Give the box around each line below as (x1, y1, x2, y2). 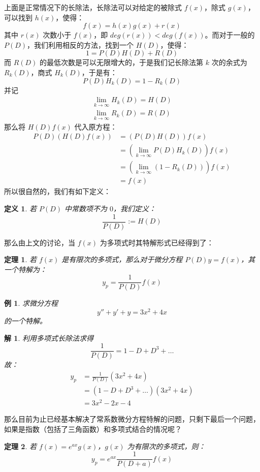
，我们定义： (113, 203, 156, 213)
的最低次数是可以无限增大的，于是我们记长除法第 (40, 57, 204, 68)
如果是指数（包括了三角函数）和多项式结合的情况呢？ (4, 424, 182, 434)
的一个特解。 (4, 316, 47, 326)
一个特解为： (4, 264, 47, 274)
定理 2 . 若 (4, 440, 37, 451)
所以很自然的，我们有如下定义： (4, 186, 111, 197)
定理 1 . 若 (4, 254, 37, 265)
